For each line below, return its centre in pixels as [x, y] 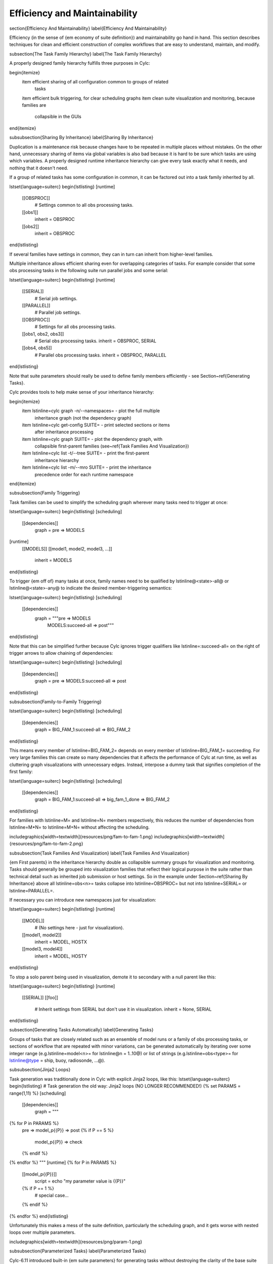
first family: [21, 772]
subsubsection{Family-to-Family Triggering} [56, 702]
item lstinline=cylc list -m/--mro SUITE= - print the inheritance [87, 467]
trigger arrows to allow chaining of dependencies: [61, 653]
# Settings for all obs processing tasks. [75, 327]
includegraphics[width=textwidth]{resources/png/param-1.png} [76, 1242]
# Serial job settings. [56, 298]
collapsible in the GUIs [58, 117]
